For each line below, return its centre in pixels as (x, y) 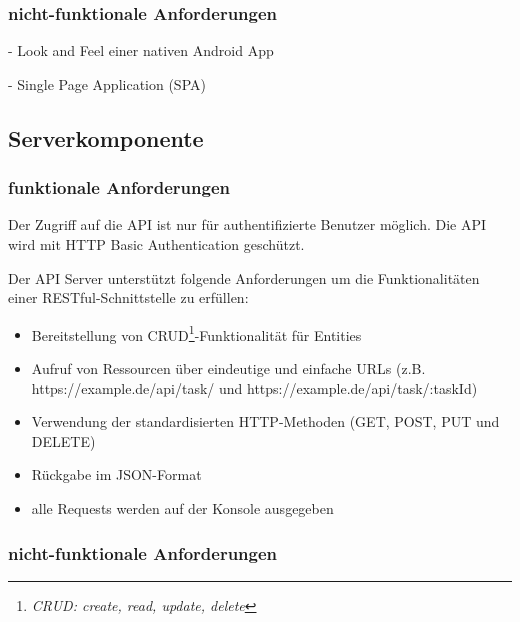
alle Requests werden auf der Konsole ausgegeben (182, 508)
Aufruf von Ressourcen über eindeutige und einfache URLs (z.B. (228, 368)
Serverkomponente (106, 137)
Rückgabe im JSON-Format (116, 474)
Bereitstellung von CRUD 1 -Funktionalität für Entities (196, 333)
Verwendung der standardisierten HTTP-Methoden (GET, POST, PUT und (265, 421)
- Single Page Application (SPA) (107, 83)
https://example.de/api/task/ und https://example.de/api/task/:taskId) (254, 387)
